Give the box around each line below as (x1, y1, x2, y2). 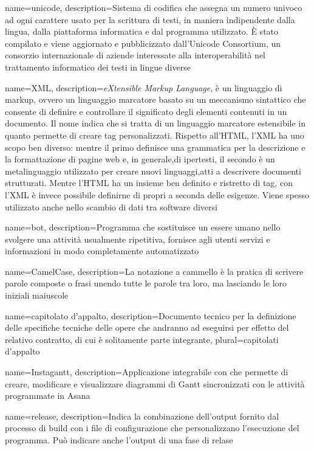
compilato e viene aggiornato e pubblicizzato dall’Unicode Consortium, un (5, 36, 281, 49)
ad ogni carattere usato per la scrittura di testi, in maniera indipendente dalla (5, 13, 295, 26)
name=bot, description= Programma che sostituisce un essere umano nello (5, 221, 281, 234)
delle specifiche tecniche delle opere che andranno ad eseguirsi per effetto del (5, 321, 289, 334)
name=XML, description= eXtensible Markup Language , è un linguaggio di (5, 81, 282, 94)
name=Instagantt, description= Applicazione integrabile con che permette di (5, 365, 288, 378)
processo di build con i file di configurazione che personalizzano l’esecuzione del (5, 421, 299, 434)
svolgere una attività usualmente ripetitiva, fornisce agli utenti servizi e (5, 232, 270, 245)
